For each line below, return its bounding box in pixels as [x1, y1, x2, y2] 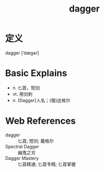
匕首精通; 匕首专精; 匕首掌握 [18, 161, 76, 167]
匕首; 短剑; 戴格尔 [18, 138, 54, 144]
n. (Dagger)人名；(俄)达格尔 [12, 97, 71, 103]
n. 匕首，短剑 [12, 84, 40, 91]
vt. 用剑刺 [12, 91, 33, 97]
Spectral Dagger [5, 143, 39, 149]
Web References [5, 115, 76, 127]
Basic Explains [5, 67, 67, 79]
